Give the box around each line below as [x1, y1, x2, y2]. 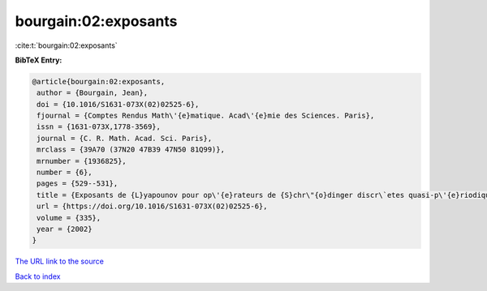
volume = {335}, [37, 213, 101, 222]
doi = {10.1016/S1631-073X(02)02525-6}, [37, 100, 200, 109]
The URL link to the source [15, 256, 105, 267]
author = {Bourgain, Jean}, [37, 88, 149, 97]
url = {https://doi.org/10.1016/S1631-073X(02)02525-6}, [37, 202, 268, 211]
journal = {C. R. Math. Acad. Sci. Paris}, [37, 134, 213, 143]
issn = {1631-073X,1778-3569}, [37, 122, 162, 131]
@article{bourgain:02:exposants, [32, 77, 166, 86]
